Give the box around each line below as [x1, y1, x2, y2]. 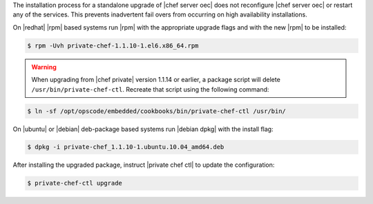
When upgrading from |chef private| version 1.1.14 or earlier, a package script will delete [31, 76, 281, 84]
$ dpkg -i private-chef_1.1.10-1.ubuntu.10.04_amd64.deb [27, 143, 224, 151]
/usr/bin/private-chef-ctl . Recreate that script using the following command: [31, 85, 269, 93]
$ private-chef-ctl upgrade [27, 179, 122, 187]
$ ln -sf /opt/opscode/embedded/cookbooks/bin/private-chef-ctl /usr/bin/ [27, 107, 287, 115]
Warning [31, 63, 57, 71]
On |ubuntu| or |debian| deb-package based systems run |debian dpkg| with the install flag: [12, 125, 274, 133]
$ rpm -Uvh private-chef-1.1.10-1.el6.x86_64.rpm [27, 41, 199, 50]
